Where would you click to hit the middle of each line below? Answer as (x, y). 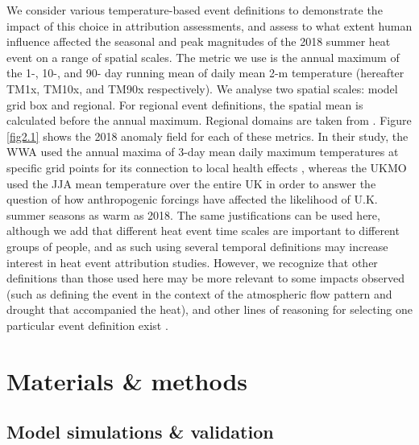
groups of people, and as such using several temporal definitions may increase (197, 246)
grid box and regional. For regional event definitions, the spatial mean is (185, 104)
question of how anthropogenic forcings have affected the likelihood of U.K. (192, 199)
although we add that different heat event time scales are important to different (203, 231)
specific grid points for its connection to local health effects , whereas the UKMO (207, 167)
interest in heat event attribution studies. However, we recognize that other (192, 262)
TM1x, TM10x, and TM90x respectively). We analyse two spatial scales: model (202, 88)
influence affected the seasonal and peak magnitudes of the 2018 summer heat (199, 41)
